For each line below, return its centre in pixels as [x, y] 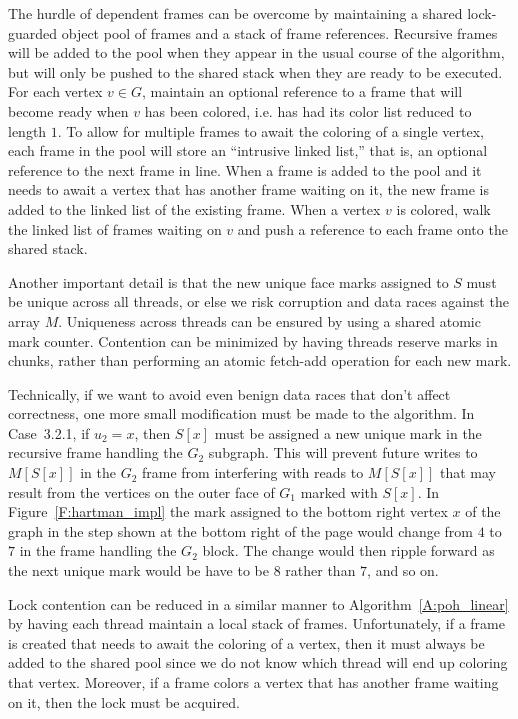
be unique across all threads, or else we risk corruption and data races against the [258, 301]
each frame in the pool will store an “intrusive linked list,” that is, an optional [248, 150]
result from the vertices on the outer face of [141, 491]
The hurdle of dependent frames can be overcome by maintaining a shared [235, 13]
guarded [33, 32]
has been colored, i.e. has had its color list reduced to [308, 110]
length [27, 130]
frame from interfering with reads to [252, 472]
